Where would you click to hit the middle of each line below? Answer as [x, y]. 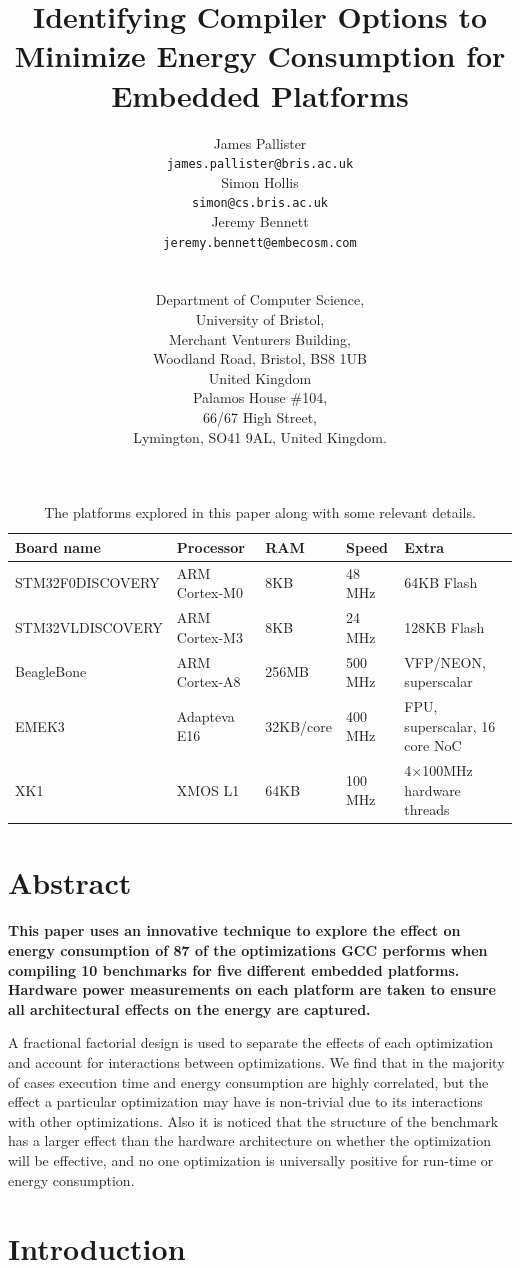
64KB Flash [441, 582]
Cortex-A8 [208, 681]
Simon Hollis [260, 181]
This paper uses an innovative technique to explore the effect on [234, 930]
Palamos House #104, [260, 397]
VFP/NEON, [445, 661]
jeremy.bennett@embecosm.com [260, 242]
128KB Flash [444, 626]
